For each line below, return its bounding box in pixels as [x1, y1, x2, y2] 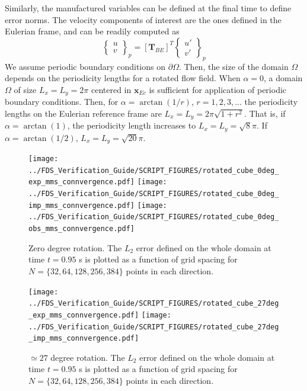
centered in [91, 83, 132, 95]
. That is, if [244, 107, 286, 119]
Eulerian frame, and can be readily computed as [5, 25, 180, 37]
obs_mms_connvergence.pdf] [28, 225, 135, 233]
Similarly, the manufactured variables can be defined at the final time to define [5, 2, 292, 14]
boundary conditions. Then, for [5, 95, 119, 108]
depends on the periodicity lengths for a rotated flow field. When [5, 72, 241, 84]
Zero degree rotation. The [28, 241, 122, 254]
